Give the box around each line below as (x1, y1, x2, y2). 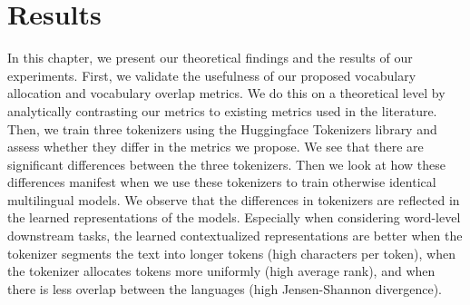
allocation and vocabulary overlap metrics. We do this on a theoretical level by (7, 84, 446, 103)
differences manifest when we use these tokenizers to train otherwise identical (7, 172, 436, 192)
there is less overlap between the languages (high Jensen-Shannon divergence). (7, 279, 443, 298)
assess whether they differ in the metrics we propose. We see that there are (7, 137, 424, 156)
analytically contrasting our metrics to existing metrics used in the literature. (7, 101, 437, 120)
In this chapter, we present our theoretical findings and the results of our (7, 48, 413, 67)
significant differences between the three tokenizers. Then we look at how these (7, 154, 446, 173)
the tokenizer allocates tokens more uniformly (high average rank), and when (7, 261, 436, 280)
